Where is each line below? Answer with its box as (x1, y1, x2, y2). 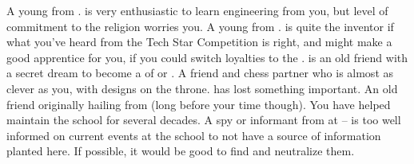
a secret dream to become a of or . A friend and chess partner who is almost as (6, 64, 394, 81)
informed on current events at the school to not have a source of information (6, 127, 381, 143)
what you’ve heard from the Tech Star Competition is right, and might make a (6, 33, 392, 50)
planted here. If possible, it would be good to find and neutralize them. (6, 143, 355, 159)
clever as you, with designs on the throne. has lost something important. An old (6, 80, 398, 96)
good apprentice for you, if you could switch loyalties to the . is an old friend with (6, 49, 408, 65)
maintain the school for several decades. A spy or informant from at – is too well (6, 111, 401, 128)
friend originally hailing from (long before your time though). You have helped (6, 96, 391, 112)
